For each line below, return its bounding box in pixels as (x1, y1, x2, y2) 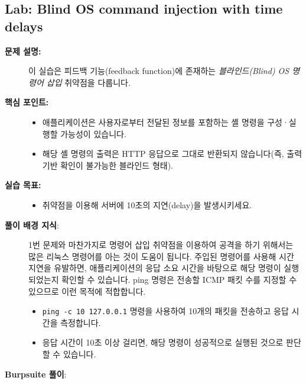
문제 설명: (5, 44, 41, 57)
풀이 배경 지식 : (5, 218, 59, 231)
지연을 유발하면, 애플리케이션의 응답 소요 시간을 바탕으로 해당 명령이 (28, 262, 281, 274)
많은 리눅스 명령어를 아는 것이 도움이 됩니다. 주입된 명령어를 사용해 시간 (28, 250, 294, 262)
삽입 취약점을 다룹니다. (46, 76, 131, 88)
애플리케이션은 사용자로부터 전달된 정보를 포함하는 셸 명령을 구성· (42, 115, 289, 128)
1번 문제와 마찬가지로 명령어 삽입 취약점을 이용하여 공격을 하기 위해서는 (28, 238, 294, 251)
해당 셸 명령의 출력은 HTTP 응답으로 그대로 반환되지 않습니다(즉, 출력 (42, 147, 302, 160)
